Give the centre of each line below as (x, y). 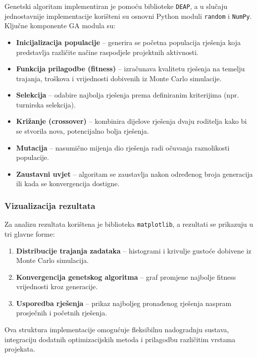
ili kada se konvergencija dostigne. (68, 183)
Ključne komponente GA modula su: (60, 25)
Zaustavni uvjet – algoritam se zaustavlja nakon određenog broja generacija (134, 174)
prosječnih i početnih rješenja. (62, 313)
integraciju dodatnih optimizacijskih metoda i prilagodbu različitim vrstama (120, 339)
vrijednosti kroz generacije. (57, 286)
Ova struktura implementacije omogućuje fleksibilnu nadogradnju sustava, (117, 330)
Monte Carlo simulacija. (52, 260)
